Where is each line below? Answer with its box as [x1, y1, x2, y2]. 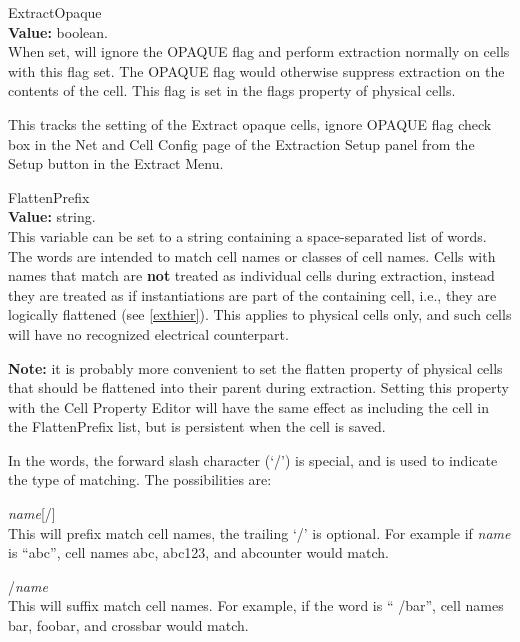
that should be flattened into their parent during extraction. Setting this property [8, 377, 509, 398]
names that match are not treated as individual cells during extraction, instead [8, 265, 495, 286]
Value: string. [8, 206, 96, 227]
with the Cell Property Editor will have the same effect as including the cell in [8, 396, 489, 417]
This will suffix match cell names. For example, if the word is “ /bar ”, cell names [8, 595, 504, 616]
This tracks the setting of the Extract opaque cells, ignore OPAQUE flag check [8, 113, 492, 134]
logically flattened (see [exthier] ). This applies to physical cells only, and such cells [8, 304, 512, 325]
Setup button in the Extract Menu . [8, 153, 224, 174]
